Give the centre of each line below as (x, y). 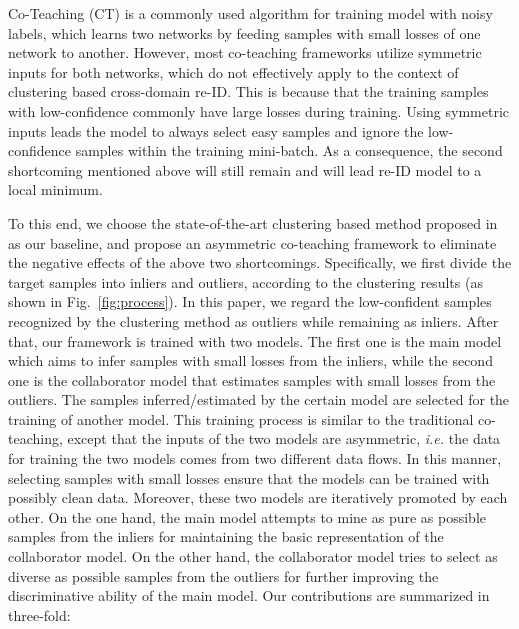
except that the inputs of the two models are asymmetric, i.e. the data (284, 438)
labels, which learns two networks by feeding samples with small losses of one (244, 32)
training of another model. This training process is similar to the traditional (241, 418)
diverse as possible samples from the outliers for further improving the (223, 575)
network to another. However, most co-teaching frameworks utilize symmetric (245, 52)
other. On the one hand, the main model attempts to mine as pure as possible (247, 516)
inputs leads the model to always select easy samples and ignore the (216, 130)
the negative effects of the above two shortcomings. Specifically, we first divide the (260, 262)
